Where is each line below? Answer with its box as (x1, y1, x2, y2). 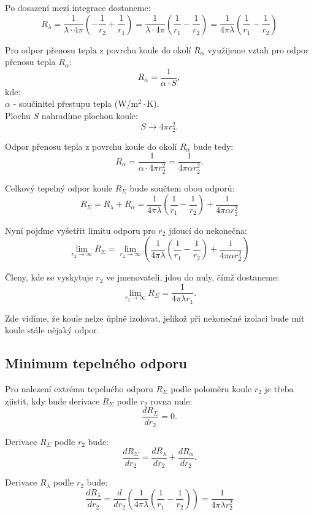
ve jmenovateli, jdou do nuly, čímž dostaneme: (106, 271, 280, 284)
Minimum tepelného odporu (5, 354, 187, 373)
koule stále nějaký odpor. (5, 323, 99, 336)
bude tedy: (193, 139, 234, 152)
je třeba (264, 382, 294, 395)
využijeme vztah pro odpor (207, 43, 309, 56)
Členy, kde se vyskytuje (5, 271, 93, 284)
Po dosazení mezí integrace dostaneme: (5, 1, 151, 14)
